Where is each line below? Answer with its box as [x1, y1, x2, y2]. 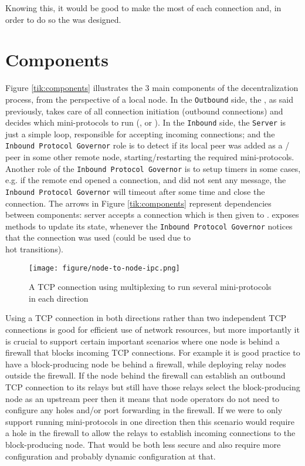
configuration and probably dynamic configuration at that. [5, 450, 216, 462]
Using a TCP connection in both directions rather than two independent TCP [5, 312, 287, 324]
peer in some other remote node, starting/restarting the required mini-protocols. [5, 151, 294, 163]
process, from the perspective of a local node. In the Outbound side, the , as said [5, 93, 294, 105]
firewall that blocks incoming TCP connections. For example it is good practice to [5, 346, 300, 359]
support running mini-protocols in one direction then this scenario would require [5, 415, 294, 427]
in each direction [29, 292, 89, 304]
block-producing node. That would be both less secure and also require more [5, 438, 281, 450]
